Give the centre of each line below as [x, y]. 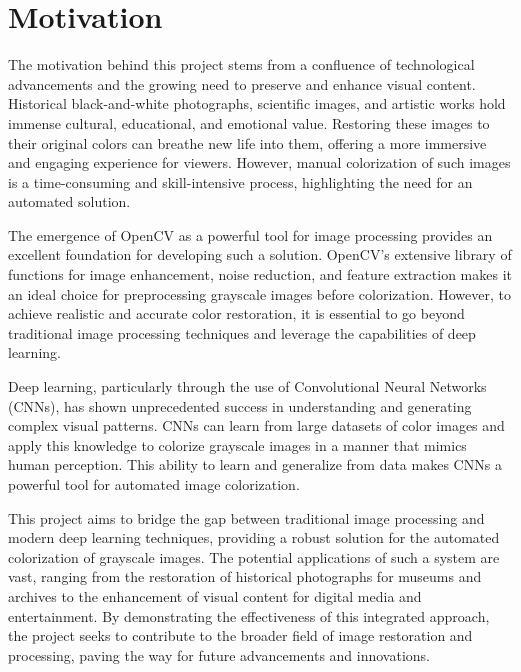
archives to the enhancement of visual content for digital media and [215, 595]
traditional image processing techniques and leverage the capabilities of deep [242, 332]
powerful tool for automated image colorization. [154, 484]
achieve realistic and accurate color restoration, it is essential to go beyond [236, 313]
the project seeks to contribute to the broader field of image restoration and [240, 635]
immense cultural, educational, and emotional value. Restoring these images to [249, 122]
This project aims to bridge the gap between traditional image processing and [246, 517]
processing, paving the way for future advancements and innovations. [219, 654]
